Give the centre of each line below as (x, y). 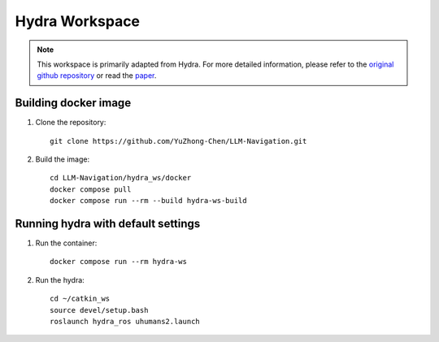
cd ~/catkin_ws (80, 299)
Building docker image (73, 103)
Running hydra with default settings (108, 224)
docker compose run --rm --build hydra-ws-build (148, 201)
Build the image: (62, 159)
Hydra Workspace (78, 21)
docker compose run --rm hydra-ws (118, 262)
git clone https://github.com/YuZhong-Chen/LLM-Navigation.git (178, 141)
